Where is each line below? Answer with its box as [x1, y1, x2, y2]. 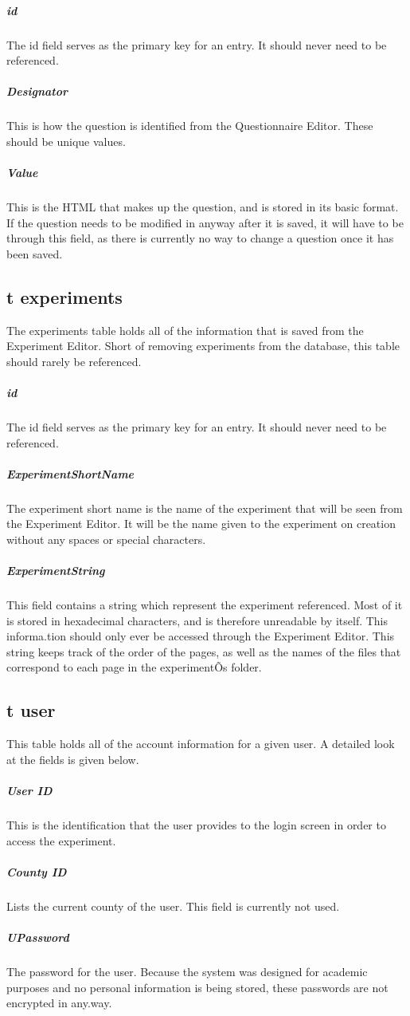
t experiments [6, 284, 123, 309]
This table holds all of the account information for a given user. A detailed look [6, 735, 395, 752]
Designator [6, 83, 68, 100]
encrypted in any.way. [6, 994, 112, 1011]
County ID [6, 863, 67, 880]
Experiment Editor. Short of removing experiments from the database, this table [6, 337, 400, 354]
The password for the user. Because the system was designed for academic [6, 963, 368, 979]
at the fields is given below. [6, 750, 139, 767]
